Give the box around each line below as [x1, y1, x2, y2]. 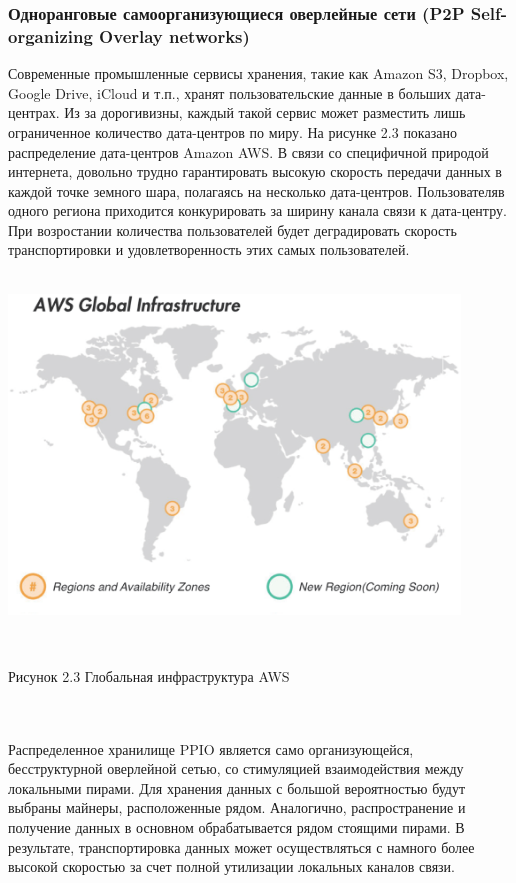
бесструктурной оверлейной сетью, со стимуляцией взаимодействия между [8, 758, 464, 779]
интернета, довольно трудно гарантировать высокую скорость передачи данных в [8, 161, 502, 182]
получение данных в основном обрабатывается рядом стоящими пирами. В [8, 816, 465, 837]
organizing [8, 23, 93, 48]
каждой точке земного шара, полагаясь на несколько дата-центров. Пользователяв [8, 180, 505, 201]
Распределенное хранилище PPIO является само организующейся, [8, 738, 414, 759]
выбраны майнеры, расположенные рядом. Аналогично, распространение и [8, 797, 466, 818]
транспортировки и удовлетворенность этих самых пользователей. [8, 239, 410, 260]
